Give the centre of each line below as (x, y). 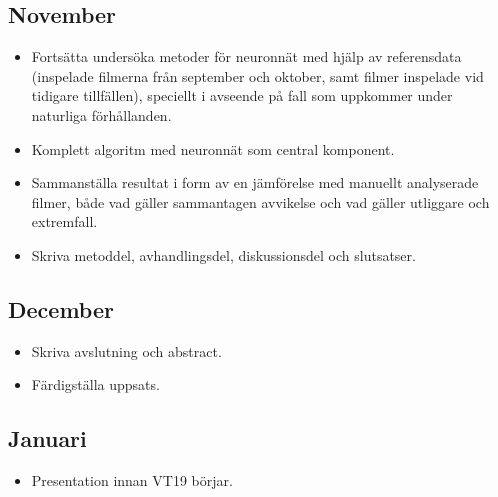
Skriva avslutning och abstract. (126, 350)
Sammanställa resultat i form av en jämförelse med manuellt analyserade (255, 182)
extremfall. (64, 221)
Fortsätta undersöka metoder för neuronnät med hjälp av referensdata (246, 56)
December (61, 308)
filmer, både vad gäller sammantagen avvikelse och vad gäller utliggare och (260, 201)
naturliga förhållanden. (101, 114)
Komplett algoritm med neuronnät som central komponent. (213, 148)
